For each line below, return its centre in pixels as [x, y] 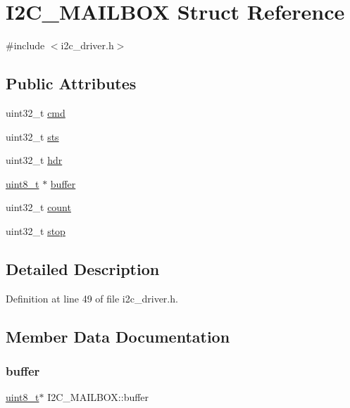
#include [25, 45]
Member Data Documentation [118, 336]
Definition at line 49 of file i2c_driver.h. [92, 298]
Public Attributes [71, 83]
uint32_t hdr [34, 160]
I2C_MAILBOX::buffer [98, 397]
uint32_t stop [36, 230]
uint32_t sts [32, 136]
